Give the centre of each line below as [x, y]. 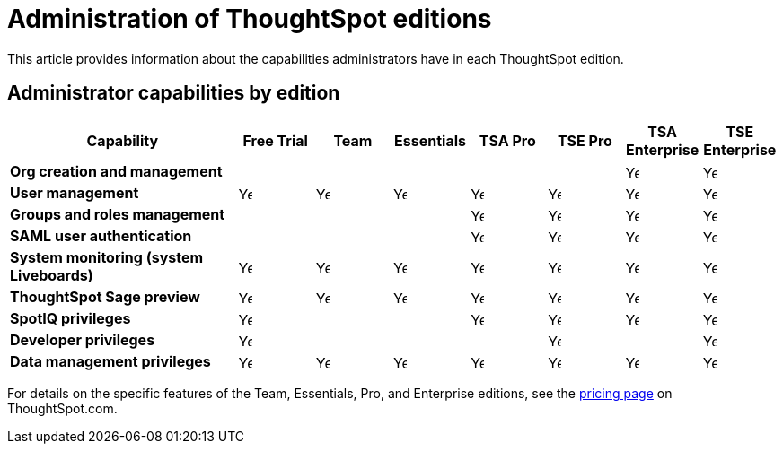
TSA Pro [507, 140]
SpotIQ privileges [70, 318]
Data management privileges [110, 361]
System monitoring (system [107, 257]
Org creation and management [116, 171]
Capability [123, 140]
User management [75, 192]
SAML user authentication [101, 235]
